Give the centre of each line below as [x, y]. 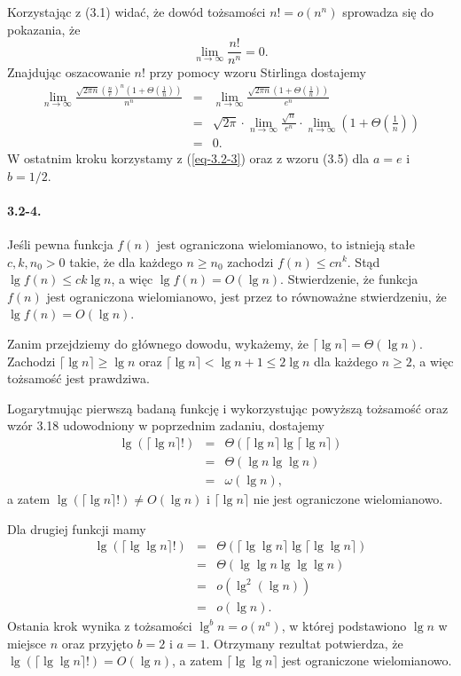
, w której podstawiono [344, 626]
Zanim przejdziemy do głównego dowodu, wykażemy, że [158, 343]
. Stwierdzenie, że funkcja [349, 279]
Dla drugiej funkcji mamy [77, 528]
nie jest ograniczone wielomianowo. [348, 498]
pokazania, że [44, 29]
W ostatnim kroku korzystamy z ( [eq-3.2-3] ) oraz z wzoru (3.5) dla [188, 157]
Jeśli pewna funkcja [60, 244]
